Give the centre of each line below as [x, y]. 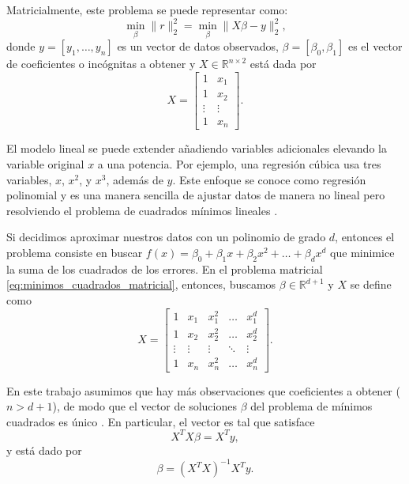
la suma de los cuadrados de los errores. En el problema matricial [165, 268]
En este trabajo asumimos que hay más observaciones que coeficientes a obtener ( [203, 390]
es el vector [375, 46]
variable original [45, 164]
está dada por [283, 64]
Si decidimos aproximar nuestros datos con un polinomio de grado [166, 237]
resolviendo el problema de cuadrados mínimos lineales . [142, 210]
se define [371, 284]
